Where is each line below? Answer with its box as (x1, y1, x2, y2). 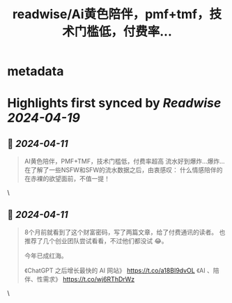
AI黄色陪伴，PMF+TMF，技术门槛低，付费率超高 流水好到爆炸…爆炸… (24, 157, 225, 166)
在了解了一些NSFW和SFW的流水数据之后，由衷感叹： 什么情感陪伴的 (24, 166, 223, 174)
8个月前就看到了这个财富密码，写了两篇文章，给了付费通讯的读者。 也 (24, 228, 226, 236)
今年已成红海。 (24, 251, 68, 260)
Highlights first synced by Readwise (7, 95, 222, 111)
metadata (7, 63, 64, 79)
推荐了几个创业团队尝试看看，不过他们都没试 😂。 (24, 237, 169, 244)
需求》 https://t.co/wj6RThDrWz (42, 275, 135, 283)
